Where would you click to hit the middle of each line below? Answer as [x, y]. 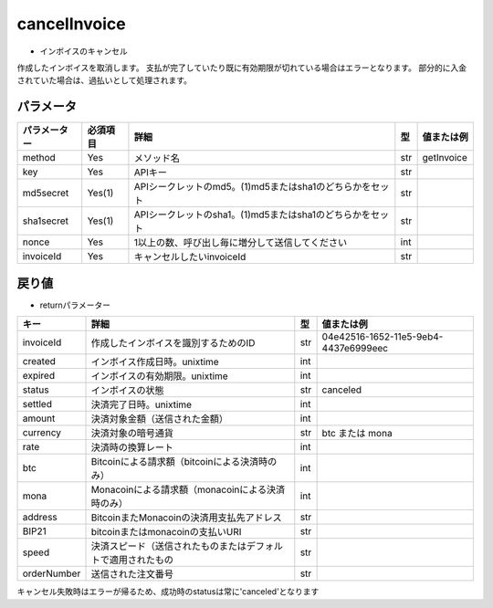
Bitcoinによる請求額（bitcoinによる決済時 [179, 462]
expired [38, 376]
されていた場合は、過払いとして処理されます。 [104, 80]
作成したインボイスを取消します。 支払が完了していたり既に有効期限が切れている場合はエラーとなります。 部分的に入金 [242, 68]
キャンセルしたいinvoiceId [190, 257]
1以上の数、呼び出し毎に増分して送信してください [241, 243]
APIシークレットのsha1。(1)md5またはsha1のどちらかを [252, 215]
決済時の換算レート [132, 447]
